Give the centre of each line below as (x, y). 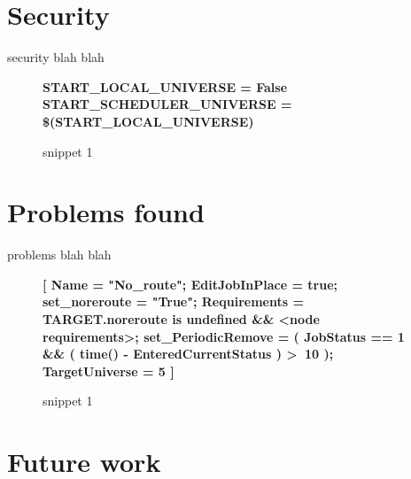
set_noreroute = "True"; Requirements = (173, 301)
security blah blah (56, 57)
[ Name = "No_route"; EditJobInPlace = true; (190, 284)
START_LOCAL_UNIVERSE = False (165, 86)
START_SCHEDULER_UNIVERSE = (167, 104)
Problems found (106, 212)
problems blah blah (59, 255)
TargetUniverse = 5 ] (109, 371)
